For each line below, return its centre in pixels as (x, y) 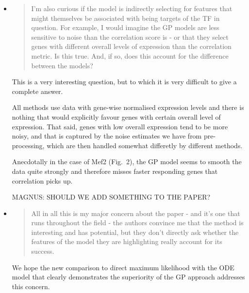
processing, (28, 145)
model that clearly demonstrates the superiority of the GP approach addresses (128, 277)
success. (43, 251)
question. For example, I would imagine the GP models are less (125, 27)
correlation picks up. (42, 180)
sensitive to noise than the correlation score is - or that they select (130, 37)
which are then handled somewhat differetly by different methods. (145, 145)
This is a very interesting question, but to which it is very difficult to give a (124, 82)
